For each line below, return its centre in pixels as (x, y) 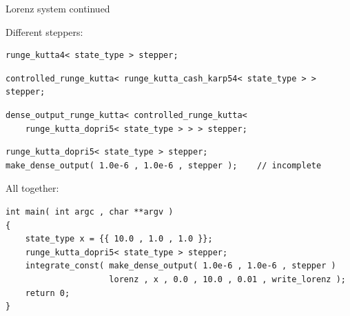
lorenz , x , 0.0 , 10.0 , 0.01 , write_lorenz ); (227, 279)
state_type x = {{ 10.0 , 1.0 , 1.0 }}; (119, 239)
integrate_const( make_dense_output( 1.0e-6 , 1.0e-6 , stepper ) (181, 266)
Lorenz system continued (58, 8)
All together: (32, 188)
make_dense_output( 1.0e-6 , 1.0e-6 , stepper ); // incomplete (164, 165)
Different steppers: (44, 31)
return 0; (48, 293)
